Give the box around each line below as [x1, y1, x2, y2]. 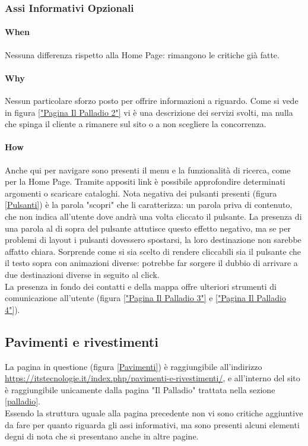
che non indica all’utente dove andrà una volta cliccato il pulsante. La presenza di [5, 210, 302, 222]
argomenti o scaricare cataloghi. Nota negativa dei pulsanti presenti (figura [5, 186, 277, 199]
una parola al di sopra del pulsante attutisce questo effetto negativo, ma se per [5, 222, 291, 234]
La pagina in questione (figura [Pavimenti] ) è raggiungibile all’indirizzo [5, 360, 262, 372]
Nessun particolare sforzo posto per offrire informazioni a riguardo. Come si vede [5, 94, 299, 107]
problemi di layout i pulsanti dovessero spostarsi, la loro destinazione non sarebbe [5, 233, 301, 246]
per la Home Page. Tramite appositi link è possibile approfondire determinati [5, 175, 285, 188]
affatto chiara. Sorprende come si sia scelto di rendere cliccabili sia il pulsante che [5, 245, 301, 257]
